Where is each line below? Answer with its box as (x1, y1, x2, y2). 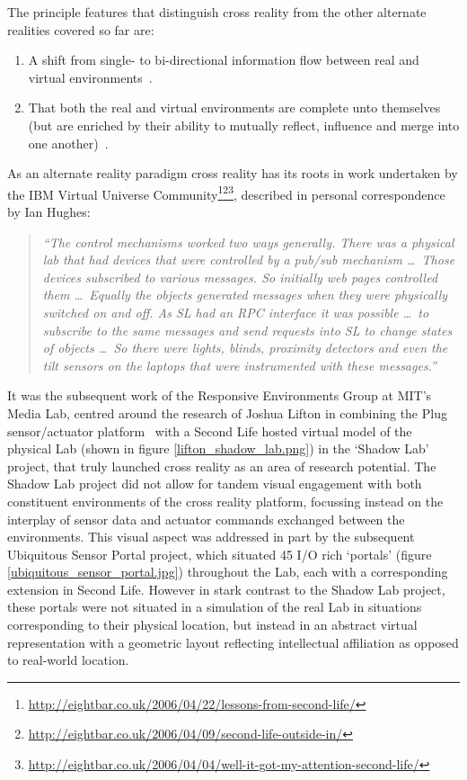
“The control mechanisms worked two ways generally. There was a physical (42, 232, 454, 251)
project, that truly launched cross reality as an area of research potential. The (7, 456, 436, 475)
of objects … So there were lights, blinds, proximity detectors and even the (42, 338, 448, 357)
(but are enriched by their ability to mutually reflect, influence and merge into (28, 115, 460, 134)
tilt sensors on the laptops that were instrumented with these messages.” (42, 355, 436, 374)
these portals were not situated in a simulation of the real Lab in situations (7, 597, 422, 616)
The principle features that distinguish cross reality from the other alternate (7, 3, 427, 21)
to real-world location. (7, 650, 129, 669)
